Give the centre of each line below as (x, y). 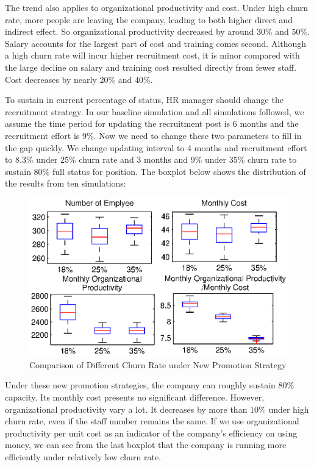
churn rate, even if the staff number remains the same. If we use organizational (152, 421)
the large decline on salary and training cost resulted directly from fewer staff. (151, 67)
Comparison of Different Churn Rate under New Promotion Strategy (158, 364)
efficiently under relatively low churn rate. (83, 456)
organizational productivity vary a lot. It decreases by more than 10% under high (157, 409)
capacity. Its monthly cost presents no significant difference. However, (135, 397)
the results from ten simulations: (66, 183)
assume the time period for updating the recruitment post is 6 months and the (152, 123)
